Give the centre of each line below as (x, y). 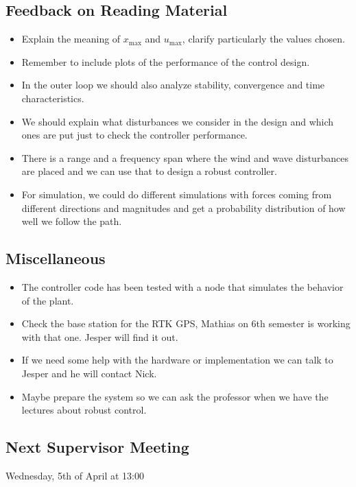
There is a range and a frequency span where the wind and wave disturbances (185, 157)
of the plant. (48, 300)
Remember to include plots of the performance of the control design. (166, 61)
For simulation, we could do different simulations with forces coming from (177, 194)
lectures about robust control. (84, 410)
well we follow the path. (72, 221)
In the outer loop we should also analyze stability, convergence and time (173, 85)
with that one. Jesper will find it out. (100, 336)
